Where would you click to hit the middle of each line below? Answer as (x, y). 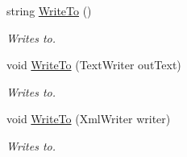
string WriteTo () (49, 10)
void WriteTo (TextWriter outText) (94, 65)
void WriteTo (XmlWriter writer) (89, 119)
